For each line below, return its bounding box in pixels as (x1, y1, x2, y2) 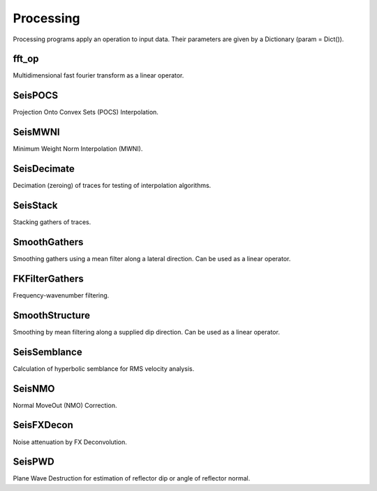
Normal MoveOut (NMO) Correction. (13, 401, 117, 409)
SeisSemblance (13, 346, 83, 358)
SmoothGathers (13, 236, 84, 248)
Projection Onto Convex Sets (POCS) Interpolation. (13, 108, 158, 117)
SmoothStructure (13, 309, 91, 321)
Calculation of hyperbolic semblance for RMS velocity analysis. (13, 364, 195, 373)
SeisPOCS (13, 89, 59, 101)
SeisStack (13, 199, 58, 211)
